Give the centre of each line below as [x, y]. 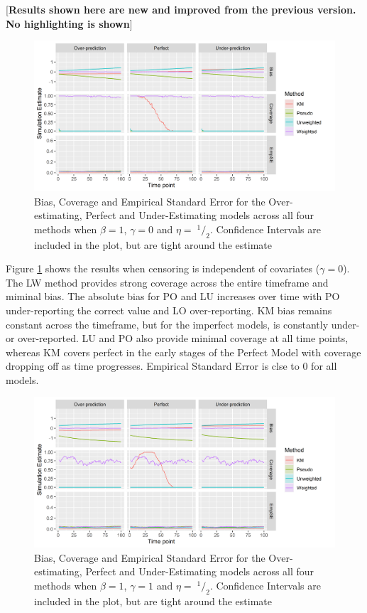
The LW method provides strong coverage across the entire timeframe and [167, 282]
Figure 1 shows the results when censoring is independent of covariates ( [163, 268]
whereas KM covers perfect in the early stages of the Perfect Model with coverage [183, 352]
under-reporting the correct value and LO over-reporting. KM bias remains [169, 310]
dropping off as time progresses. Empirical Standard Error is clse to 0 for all [171, 366]
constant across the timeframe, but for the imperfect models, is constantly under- [183, 324]
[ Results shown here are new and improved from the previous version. [181, 9]
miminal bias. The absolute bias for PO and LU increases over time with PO [173, 296]
